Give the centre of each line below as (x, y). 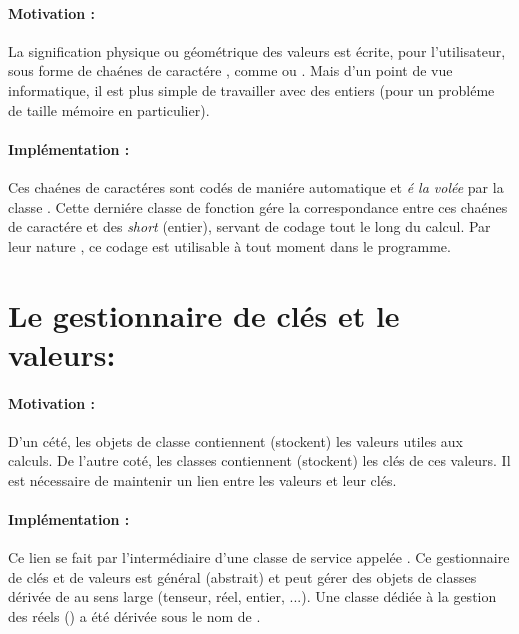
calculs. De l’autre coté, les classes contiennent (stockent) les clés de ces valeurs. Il (259, 460)
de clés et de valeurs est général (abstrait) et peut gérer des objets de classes (242, 576)
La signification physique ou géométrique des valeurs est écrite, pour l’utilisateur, (257, 50)
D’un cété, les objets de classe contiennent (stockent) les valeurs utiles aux (235, 440)
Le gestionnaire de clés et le (204, 314)
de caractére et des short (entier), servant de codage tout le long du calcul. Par (249, 226)
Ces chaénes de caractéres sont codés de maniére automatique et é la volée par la (256, 186)
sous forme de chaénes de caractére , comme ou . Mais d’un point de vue (230, 70)
